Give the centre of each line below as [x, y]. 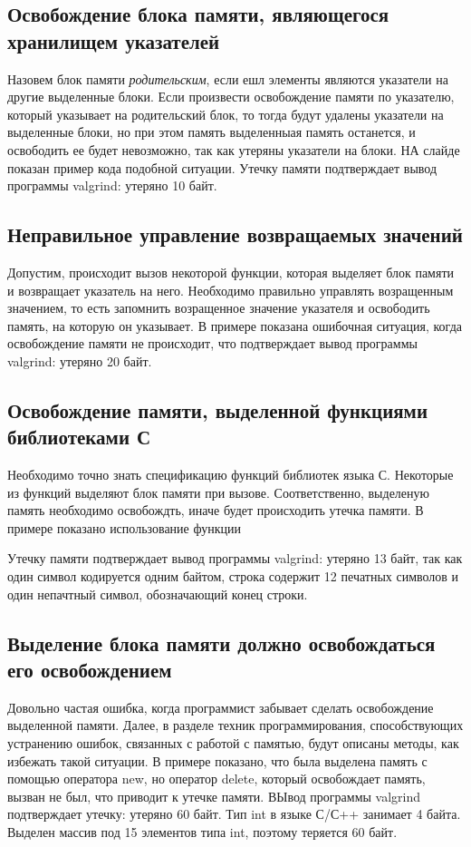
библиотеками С [79, 437]
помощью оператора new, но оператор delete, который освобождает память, [216, 779]
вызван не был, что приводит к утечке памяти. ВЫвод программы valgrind [214, 796]
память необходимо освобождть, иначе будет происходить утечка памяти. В [216, 510]
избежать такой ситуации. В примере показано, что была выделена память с [217, 760]
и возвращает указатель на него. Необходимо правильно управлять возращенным [231, 290]
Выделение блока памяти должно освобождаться [221, 643]
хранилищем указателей [114, 40]
